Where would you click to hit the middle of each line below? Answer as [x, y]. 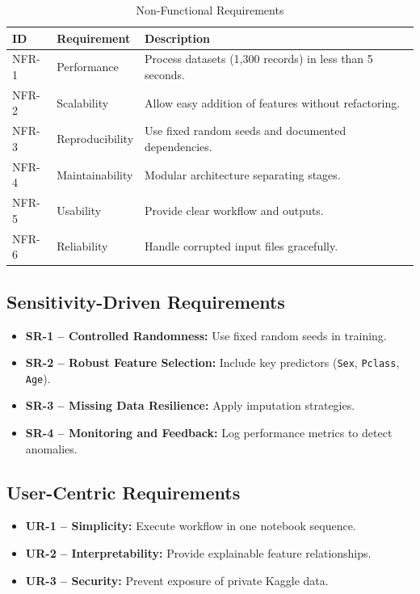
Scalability [83, 102]
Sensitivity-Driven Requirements [146, 301]
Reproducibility [95, 139]
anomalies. [51, 448]
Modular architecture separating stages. [243, 174]
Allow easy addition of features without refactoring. [273, 102]
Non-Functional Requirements [210, 10]
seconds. [165, 75]
